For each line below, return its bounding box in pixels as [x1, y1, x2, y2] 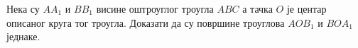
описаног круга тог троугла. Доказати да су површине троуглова [6, 15, 285, 30]
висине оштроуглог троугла [96, 1, 214, 16]
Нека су [6, 1, 40, 16]
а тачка [242, 1, 273, 16]
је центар [286, 1, 327, 16]
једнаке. [6, 29, 40, 44]
